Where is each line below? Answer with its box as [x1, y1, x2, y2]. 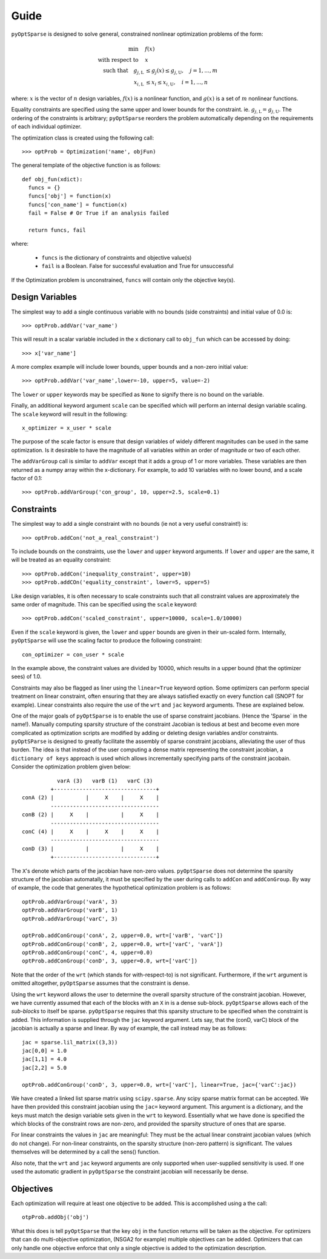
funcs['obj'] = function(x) [28, 193, 112, 200]
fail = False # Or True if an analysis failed [28, 210, 169, 217]
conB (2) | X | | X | [22, 811, 160, 818]
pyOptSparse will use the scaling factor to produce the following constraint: [11, 637, 202, 644]
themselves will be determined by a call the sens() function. [11, 1148, 160, 1155]
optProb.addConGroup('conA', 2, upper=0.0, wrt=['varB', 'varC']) [22, 932, 223, 939]
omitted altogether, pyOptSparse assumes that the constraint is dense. [11, 979, 190, 987]
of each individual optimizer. [11, 123, 82, 130]
